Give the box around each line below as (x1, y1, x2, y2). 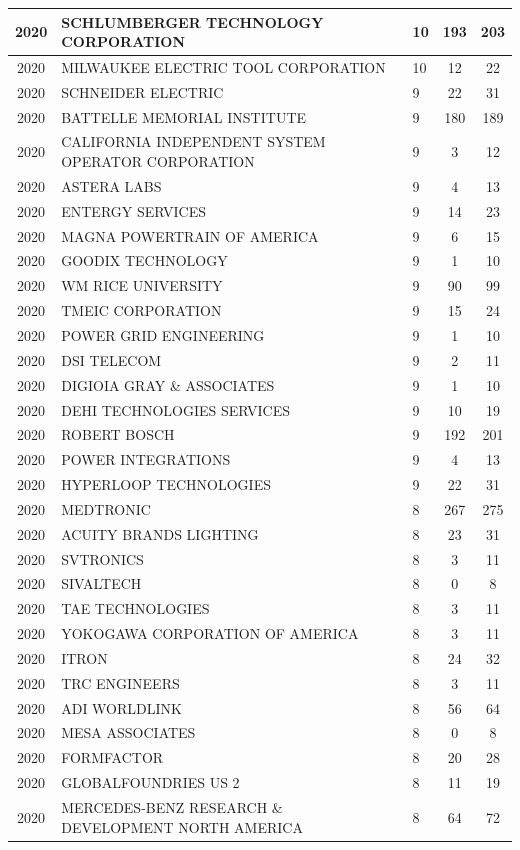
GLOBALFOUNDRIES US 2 (61, 772, 240, 793)
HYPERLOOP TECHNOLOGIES (61, 474, 271, 495)
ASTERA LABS (61, 175, 162, 196)
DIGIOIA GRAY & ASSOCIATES (61, 374, 275, 395)
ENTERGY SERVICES (61, 200, 206, 221)
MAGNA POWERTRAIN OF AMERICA (61, 225, 319, 246)
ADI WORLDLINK (61, 697, 182, 718)
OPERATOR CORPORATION (61, 151, 255, 172)
